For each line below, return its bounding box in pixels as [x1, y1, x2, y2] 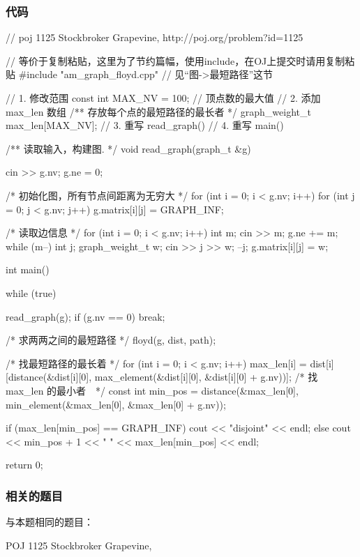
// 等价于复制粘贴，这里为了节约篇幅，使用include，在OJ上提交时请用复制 [6, 53, 345, 68]
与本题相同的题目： [6, 514, 93, 529]
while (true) [6, 285, 57, 300]
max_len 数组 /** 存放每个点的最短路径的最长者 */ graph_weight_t [6, 104, 311, 119]
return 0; [6, 457, 43, 472]
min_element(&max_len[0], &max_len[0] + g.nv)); [6, 397, 226, 411]
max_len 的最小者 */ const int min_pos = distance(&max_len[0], [6, 383, 299, 397]
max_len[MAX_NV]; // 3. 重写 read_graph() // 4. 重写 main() [6, 118, 284, 132]
